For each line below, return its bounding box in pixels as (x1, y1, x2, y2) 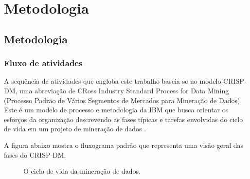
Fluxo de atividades (4, 57, 83, 69)
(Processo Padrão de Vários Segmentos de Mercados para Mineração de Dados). (4, 95, 242, 105)
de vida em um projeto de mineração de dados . (4, 124, 146, 134)
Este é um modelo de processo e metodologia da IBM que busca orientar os (4, 105, 229, 115)
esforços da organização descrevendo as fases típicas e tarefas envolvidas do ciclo (4, 114, 243, 124)
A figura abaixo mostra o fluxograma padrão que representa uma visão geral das (4, 140, 244, 150)
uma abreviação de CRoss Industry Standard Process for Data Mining (19, 85, 229, 95)
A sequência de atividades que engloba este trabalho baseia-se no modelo (4, 76, 221, 86)
